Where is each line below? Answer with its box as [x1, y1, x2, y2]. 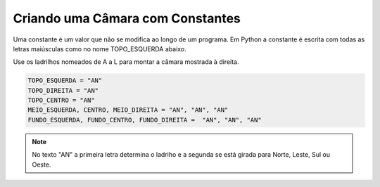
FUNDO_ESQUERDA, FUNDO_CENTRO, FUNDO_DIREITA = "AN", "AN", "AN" [27, 116, 262, 124]
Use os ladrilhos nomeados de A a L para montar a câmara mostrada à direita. [13, 58, 239, 66]
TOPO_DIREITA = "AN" [27, 86, 99, 94]
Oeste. [32, 160, 51, 169]
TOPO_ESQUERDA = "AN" [27, 77, 103, 84]
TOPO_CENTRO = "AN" [27, 96, 95, 105]
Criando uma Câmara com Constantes [13, 11, 241, 26]
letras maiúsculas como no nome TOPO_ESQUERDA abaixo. [13, 44, 186, 53]
